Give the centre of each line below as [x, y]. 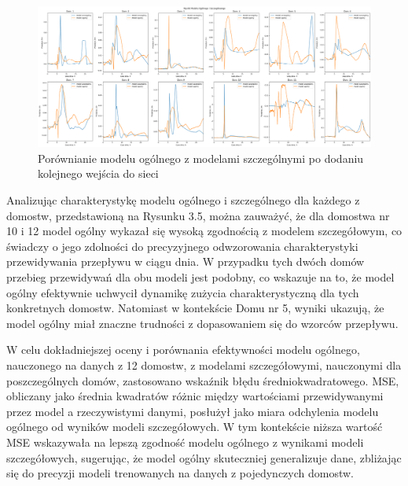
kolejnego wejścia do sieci [98, 173]
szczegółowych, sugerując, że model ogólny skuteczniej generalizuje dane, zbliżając [204, 457]
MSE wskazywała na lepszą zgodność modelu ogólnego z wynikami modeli [185, 442]
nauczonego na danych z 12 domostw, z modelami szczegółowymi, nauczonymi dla [204, 365]
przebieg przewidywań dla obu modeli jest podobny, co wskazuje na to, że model [200, 277]
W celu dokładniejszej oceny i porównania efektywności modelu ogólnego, [183, 350]
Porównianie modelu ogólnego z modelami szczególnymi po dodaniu [201, 158]
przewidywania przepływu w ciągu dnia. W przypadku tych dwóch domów [186, 261]
